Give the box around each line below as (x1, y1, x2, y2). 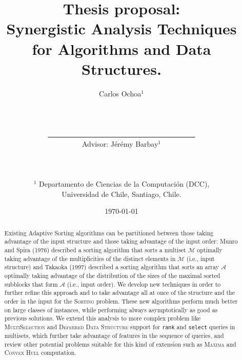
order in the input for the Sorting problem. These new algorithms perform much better (4, 296, 238, 305)
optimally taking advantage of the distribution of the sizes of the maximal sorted (4, 271, 220, 279)
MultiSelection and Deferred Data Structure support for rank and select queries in (4, 322, 235, 331)
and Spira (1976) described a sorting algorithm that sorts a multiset (4, 245, 186, 254)
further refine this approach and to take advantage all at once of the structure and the (4, 288, 235, 297)
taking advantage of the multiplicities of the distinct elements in (4, 254, 176, 263)
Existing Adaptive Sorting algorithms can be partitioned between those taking (4, 228, 214, 237)
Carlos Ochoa (99, 88, 142, 98)
